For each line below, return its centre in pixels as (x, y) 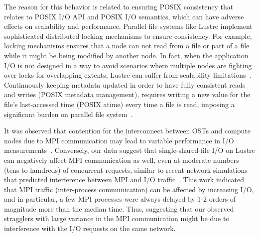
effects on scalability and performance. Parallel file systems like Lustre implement (128, 26)
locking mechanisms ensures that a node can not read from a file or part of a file (127, 46)
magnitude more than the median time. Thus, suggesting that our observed (119, 208)
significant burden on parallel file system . (68, 114)
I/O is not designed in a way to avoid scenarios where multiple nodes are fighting (128, 65)
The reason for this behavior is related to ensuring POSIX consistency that (119, 6)
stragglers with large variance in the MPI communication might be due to (117, 218)
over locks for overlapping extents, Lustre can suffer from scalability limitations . (128, 75)
